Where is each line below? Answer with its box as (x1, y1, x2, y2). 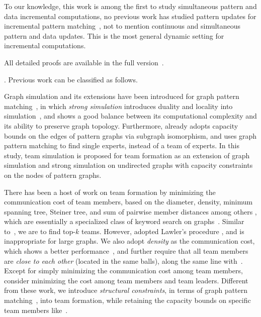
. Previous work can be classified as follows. (4, 74, 138, 84)
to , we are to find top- (4, 226, 75, 236)
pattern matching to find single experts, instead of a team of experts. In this (4, 140, 239, 151)
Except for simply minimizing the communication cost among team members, (4, 265, 243, 276)
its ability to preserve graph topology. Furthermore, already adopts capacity (4, 120, 238, 131)
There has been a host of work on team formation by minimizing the (4, 186, 216, 197)
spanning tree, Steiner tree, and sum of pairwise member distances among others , (4, 206, 257, 217)
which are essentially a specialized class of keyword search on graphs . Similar (4, 216, 244, 227)
